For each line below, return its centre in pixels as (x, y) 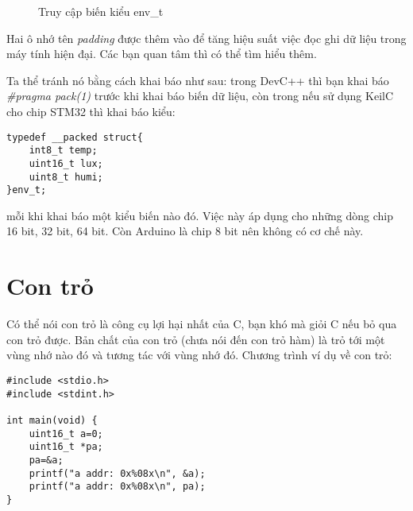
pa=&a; (46, 460)
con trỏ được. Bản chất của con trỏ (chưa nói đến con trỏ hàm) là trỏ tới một (196, 339)
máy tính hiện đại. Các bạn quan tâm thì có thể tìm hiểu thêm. (162, 54)
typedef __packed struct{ (75, 137)
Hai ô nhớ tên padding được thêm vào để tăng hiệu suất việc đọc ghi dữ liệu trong (206, 38)
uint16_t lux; (66, 163)
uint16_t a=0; (66, 434)
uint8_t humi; (66, 177)
